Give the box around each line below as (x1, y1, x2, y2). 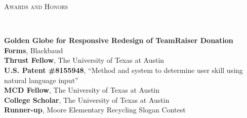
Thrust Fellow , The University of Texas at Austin (4, 55, 164, 65)
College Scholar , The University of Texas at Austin (4, 94, 170, 105)
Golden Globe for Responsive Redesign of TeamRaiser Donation (4, 35, 233, 46)
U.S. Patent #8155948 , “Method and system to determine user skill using (4, 64, 243, 75)
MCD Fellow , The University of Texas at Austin (4, 85, 160, 95)
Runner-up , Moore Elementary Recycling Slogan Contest (4, 104, 186, 115)
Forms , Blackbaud (4, 45, 63, 55)
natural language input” (4, 74, 78, 85)
